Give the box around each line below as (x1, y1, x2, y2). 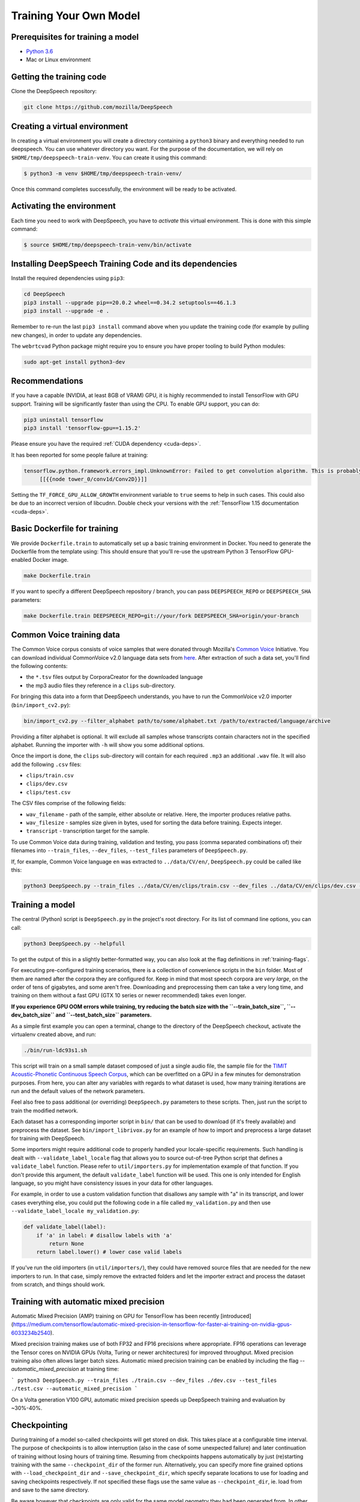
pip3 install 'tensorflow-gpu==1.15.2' (23, 425, 141, 432)
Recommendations (11, 376, 83, 386)
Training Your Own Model (11, 9, 140, 22)
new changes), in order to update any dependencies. (11, 331, 142, 339)
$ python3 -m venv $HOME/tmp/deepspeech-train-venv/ (23, 170, 182, 177)
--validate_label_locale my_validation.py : (11, 1208, 140, 1215)
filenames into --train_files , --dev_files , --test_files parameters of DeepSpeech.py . (11, 847, 248, 854)
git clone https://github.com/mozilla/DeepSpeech (23, 104, 173, 111)
